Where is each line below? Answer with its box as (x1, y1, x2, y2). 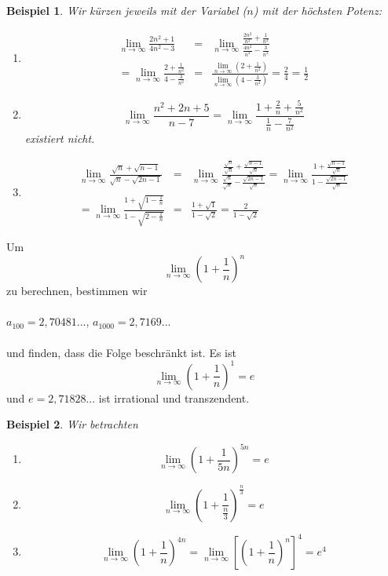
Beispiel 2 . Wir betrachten (6, 416, 138, 432)
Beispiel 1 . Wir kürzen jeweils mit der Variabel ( (6, 2, 247, 18)
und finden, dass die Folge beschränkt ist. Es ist (6, 344, 236, 360)
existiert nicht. (24, 130, 95, 147)
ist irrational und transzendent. (98, 389, 250, 406)
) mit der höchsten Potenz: (253, 2, 382, 18)
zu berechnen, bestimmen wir (6, 283, 148, 299)
